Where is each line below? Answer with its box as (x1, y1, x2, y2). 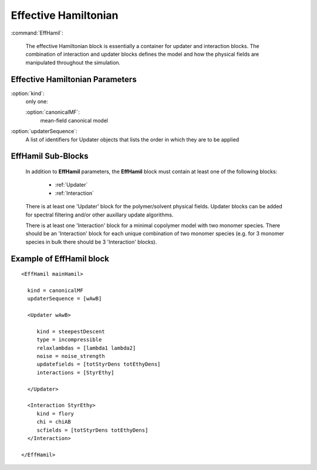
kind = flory (36, 410, 75, 417)
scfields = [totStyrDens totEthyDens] (36, 427, 149, 434)
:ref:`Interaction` (55, 190, 94, 197)
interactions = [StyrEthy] (36, 369, 114, 376)
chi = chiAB (36, 418, 71, 425)
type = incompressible (36, 336, 102, 343)
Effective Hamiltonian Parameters (11, 74, 137, 84)
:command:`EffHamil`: (11, 29, 64, 36)
